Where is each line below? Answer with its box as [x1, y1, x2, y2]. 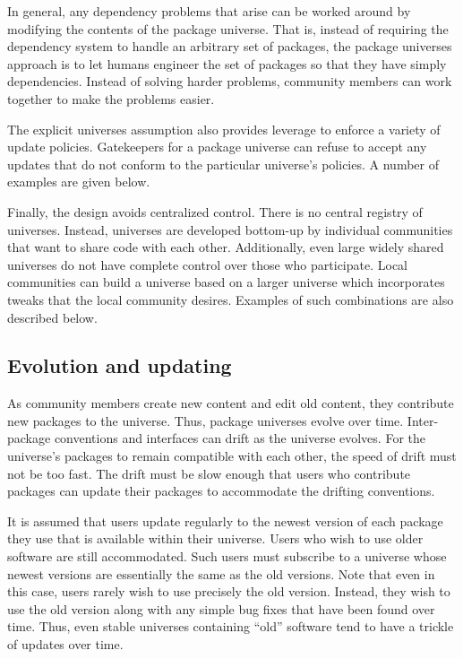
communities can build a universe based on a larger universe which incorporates [7, 273, 445, 291]
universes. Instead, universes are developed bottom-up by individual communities [7, 220, 453, 238]
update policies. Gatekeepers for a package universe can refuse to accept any [7, 137, 427, 156]
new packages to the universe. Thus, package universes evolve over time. [7, 411, 404, 429]
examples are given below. [7, 172, 150, 191]
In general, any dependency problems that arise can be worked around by [7, 2, 411, 20]
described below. [7, 308, 98, 326]
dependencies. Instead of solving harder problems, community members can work [7, 72, 452, 91]
